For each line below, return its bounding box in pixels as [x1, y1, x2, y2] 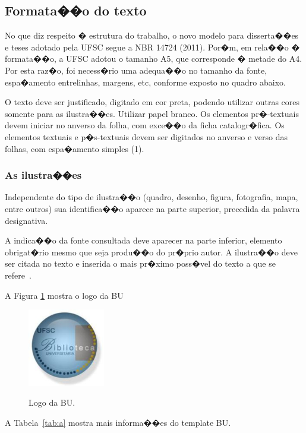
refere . [5, 268, 31, 281]
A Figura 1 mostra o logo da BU [5, 289, 124, 301]
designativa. [5, 214, 48, 226]
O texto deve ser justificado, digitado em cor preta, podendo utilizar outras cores [5, 96, 299, 108]
